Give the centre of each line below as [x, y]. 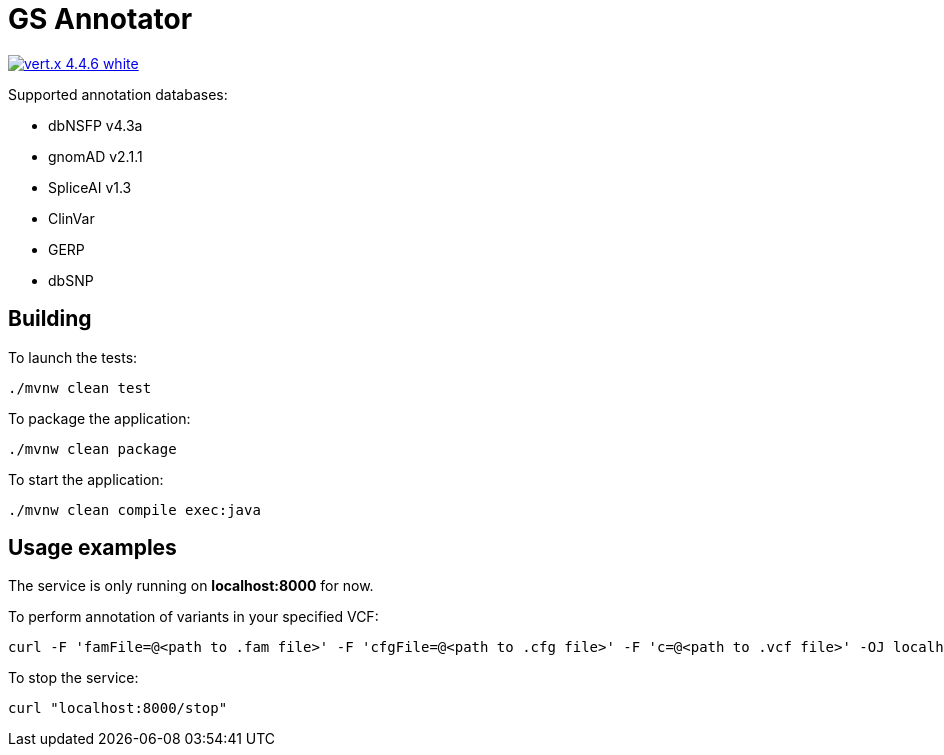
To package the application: [99, 418]
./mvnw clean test [80, 387]
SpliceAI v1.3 [90, 187]
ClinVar [71, 218]
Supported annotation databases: [118, 94]
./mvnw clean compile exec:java [134, 509]
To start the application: [86, 479]
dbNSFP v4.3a [95, 125]
